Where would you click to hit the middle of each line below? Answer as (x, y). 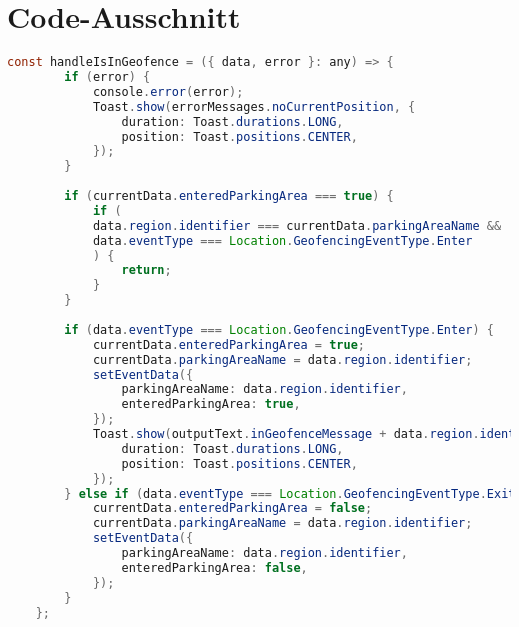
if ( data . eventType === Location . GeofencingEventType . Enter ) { (279, 329)
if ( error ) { (107, 77)
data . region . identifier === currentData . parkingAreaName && (297, 225)
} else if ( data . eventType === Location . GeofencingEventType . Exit (290, 493)
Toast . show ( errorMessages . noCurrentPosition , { (254, 106)
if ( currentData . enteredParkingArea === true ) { (229, 196)
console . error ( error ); (168, 91)
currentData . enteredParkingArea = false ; (232, 508)
